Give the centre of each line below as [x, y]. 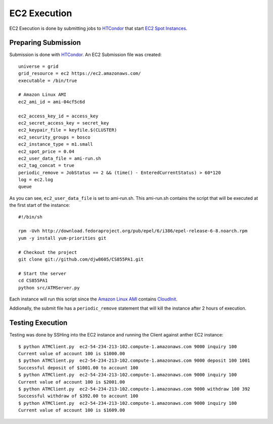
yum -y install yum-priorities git [62, 238]
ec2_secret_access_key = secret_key [64, 123]
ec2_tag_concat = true [47, 165]
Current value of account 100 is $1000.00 [72, 354]
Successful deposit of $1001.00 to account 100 [78, 368]
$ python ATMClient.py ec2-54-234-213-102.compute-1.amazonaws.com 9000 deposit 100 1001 [134, 361]
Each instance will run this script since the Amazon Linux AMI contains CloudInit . [94, 299]
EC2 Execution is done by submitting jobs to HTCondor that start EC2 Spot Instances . [98, 28]
